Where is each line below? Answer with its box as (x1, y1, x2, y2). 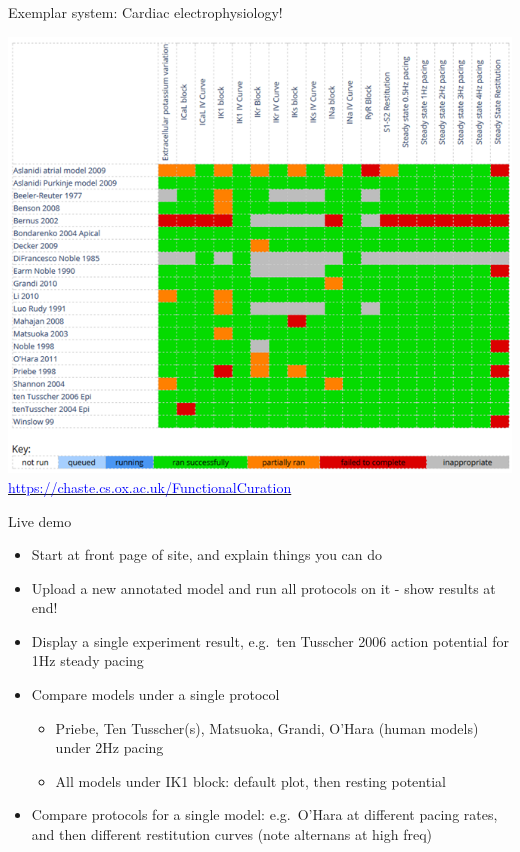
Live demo (8, 510, 72, 531)
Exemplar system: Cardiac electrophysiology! (8, 2, 283, 22)
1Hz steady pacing (31, 650, 144, 671)
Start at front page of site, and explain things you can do (31, 544, 383, 565)
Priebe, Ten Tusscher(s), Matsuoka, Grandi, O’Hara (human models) (55, 717, 479, 738)
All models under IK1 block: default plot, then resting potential (55, 770, 446, 791)
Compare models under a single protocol (31, 684, 280, 705)
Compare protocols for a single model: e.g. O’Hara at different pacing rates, (31, 804, 498, 825)
